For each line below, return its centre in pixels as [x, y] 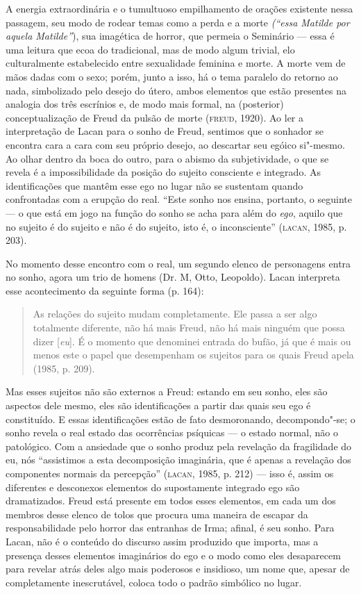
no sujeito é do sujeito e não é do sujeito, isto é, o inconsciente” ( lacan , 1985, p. [176, 226]
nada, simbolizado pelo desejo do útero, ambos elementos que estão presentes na [176, 90]
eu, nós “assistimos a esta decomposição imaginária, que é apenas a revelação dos [178, 460]
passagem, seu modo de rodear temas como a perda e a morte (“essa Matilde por [178, 22]
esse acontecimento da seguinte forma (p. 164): [105, 290]
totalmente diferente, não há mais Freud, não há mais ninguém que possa [189, 328]
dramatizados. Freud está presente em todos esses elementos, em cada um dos [171, 501]
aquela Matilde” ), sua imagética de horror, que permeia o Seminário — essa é [170, 36]
